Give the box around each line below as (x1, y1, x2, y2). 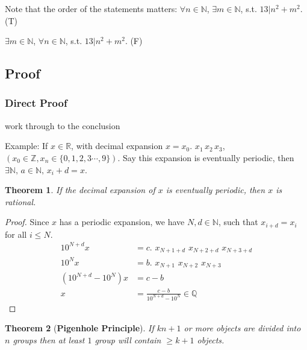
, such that (218, 215, 258, 228)
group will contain (95, 334, 161, 346)
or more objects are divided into (184, 322, 301, 334)
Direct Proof (5, 95, 67, 110)
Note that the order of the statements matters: (5, 2, 178, 14)
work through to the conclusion (5, 119, 120, 132)
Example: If (5, 139, 48, 152)
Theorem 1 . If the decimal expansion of (5, 183, 155, 196)
